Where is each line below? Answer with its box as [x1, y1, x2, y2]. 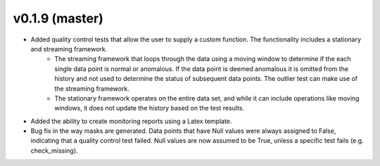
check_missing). [30, 146, 78, 155]
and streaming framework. [30, 44, 108, 53]
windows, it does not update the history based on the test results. [54, 104, 245, 113]
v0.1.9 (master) [13, 11, 103, 26]
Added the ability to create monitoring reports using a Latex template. [30, 117, 232, 125]
